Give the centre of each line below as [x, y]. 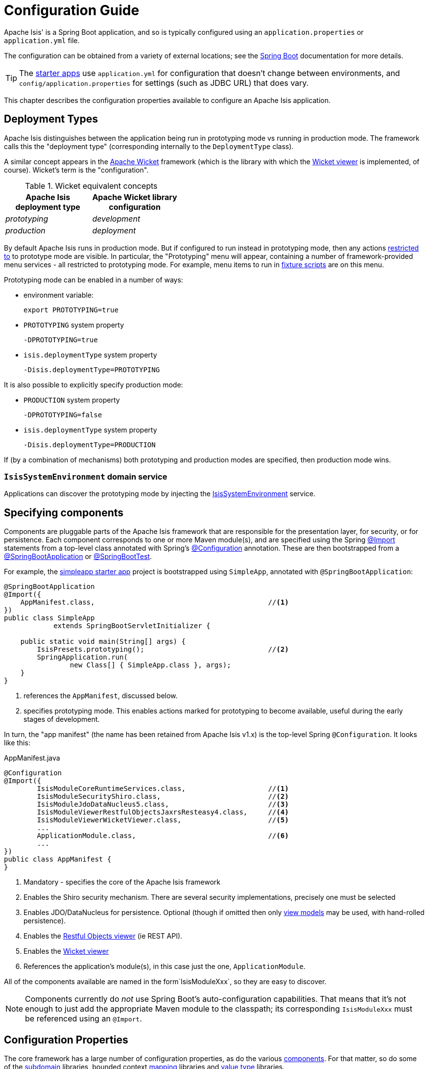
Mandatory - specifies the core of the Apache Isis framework [122, 882]
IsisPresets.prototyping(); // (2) [163, 649]
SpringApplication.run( [82, 657]
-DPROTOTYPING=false [63, 415]
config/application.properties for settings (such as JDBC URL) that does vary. [164, 83]
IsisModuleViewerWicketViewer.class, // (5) [163, 820]
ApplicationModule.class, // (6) [163, 836]
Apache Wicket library [135, 197]
